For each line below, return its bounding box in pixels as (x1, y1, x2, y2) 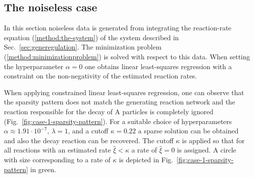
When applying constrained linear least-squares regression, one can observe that (4, 87, 244, 97)
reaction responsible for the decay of (4, 106, 113, 116)
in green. (30, 164, 56, 174)
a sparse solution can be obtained (138, 126, 239, 136)
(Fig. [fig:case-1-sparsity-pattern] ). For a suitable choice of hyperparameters (4, 116, 232, 126)
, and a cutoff (68, 126, 108, 136)
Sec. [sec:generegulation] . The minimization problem (4, 42, 162, 52)
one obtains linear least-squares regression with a (85, 61, 232, 71)
